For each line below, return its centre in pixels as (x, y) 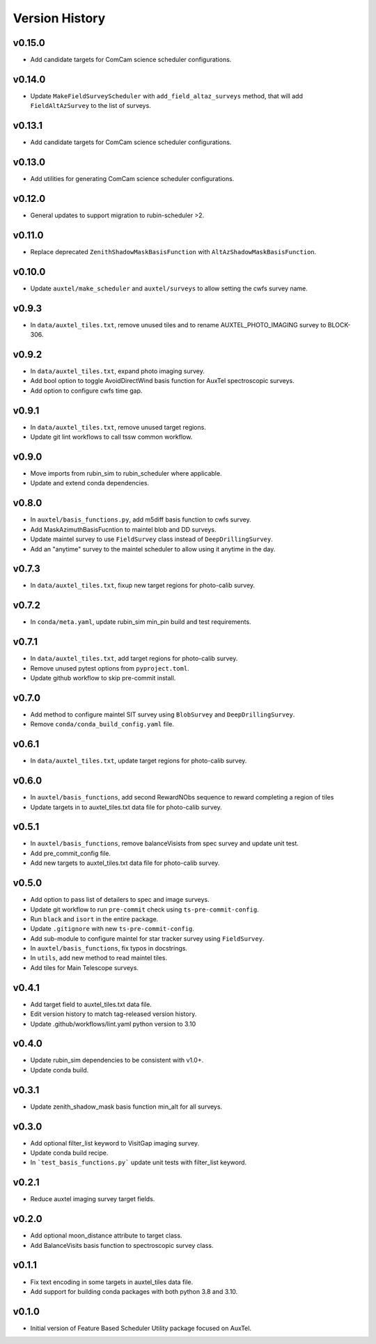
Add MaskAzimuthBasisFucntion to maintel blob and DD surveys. (123, 529)
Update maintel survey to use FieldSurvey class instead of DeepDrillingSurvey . (151, 539)
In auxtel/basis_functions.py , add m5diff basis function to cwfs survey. (141, 519)
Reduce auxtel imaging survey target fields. (93, 1199)
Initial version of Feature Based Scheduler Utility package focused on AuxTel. (141, 1328)
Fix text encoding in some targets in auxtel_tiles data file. (112, 1282)
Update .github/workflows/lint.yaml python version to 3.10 (113, 1024)
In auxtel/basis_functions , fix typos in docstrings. (109, 948)
